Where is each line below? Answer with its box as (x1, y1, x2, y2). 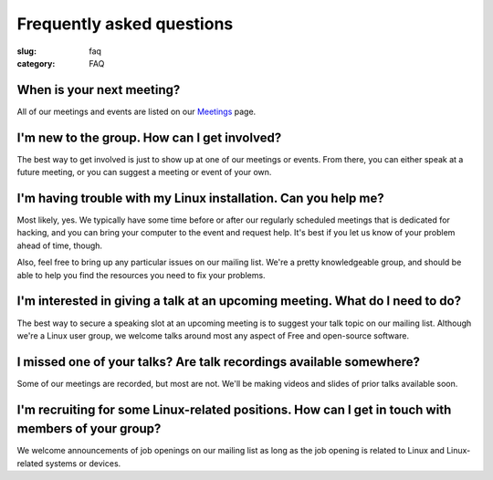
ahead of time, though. (16, 240, 103, 251)
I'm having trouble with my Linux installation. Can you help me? (16, 190, 385, 205)
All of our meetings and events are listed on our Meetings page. (16, 106, 257, 117)
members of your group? (16, 421, 162, 437)
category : (16, 57, 56, 68)
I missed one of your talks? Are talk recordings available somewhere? (16, 354, 420, 370)
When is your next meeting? (16, 82, 181, 98)
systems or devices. (45, 457, 121, 469)
